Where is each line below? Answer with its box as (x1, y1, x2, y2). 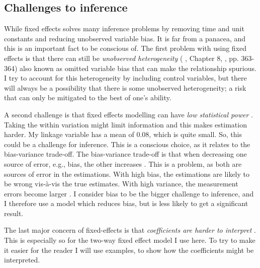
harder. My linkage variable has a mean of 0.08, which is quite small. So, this (4, 129, 242, 140)
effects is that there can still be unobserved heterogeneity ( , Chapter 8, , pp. (4, 52, 239, 63)
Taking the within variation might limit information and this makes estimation (4, 119, 247, 129)
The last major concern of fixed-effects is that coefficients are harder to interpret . (4, 225, 256, 235)
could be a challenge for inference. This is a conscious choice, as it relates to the (4, 139, 250, 149)
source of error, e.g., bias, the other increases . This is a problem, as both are (4, 158, 242, 169)
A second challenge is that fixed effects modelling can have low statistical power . (4, 109, 253, 119)
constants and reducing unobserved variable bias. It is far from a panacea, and (4, 33, 246, 43)
